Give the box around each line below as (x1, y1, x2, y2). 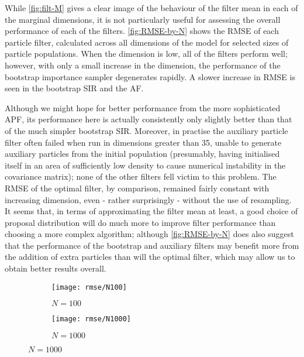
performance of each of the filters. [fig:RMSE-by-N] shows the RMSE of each (5, 25, 279, 37)
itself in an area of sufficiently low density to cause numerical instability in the (5, 159, 286, 171)
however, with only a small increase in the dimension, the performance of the (5, 59, 281, 71)
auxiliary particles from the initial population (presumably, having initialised (5, 147, 280, 160)
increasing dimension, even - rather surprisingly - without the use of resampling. (5, 193, 292, 205)
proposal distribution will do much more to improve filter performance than (5, 216, 276, 228)
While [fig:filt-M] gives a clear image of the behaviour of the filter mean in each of (5, 2, 298, 13)
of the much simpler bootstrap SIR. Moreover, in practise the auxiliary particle (5, 124, 288, 136)
